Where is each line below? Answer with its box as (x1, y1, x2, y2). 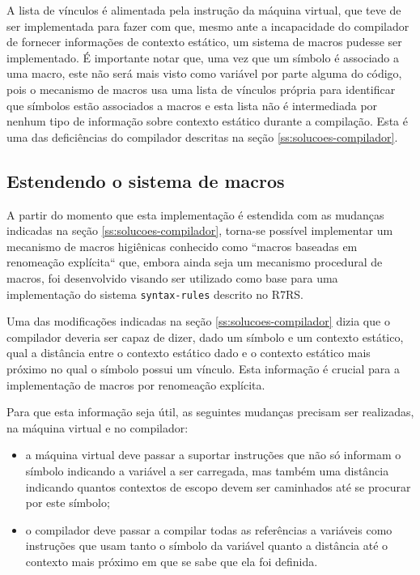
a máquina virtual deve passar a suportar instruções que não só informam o (25, 446, 401, 463)
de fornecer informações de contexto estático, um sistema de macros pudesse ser (6, 33, 402, 50)
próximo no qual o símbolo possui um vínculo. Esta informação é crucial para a (6, 360, 401, 377)
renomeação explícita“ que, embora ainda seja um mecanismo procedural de (6, 253, 383, 270)
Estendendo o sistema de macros (6, 168, 285, 193)
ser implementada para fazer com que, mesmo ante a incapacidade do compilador (6, 17, 409, 34)
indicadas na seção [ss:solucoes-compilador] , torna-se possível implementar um (6, 222, 393, 239)
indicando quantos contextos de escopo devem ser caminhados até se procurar (25, 478, 411, 495)
